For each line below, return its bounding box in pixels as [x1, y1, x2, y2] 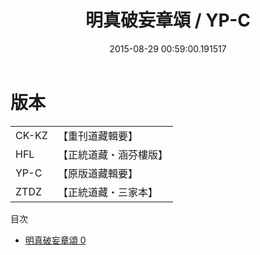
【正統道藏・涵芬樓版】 [57, 147, 168, 161]
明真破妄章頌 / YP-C [85, 9, 251, 32]
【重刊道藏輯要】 [57, 129, 138, 143]
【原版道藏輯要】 [57, 166, 138, 180]
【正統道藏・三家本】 [57, 185, 158, 199]
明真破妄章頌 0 [24, 234, 87, 246]
